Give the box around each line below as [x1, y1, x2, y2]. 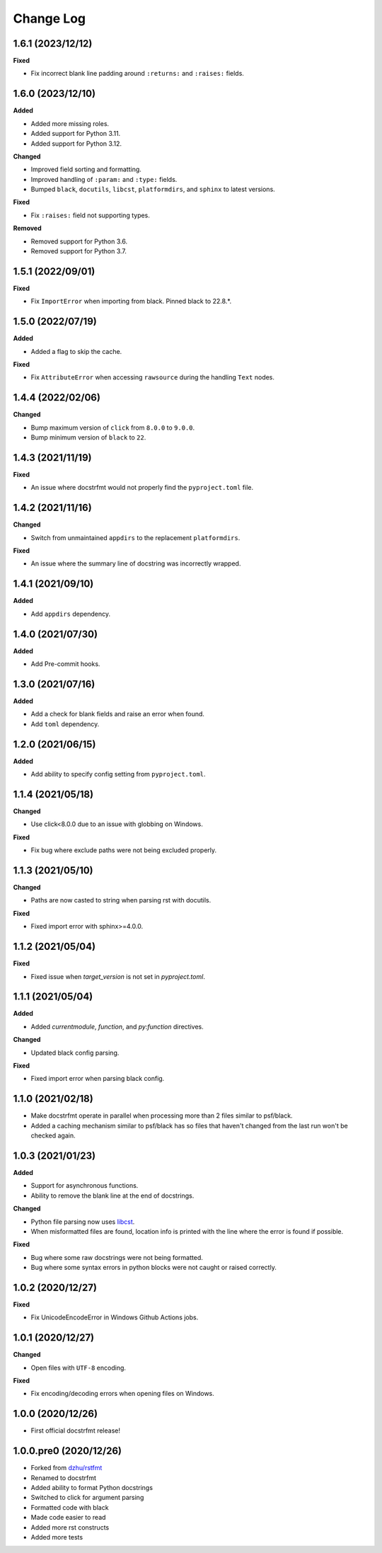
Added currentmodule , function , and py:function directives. [30, 1022, 204, 1031]
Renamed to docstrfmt [30, 1473, 97, 1482]
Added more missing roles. [30, 119, 110, 127]
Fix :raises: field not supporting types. [30, 211, 150, 219]
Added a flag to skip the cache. [30, 347, 122, 355]
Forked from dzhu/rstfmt [30, 1464, 103, 1472]
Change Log [13, 11, 86, 26]
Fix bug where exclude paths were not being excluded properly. [30, 846, 217, 854]
